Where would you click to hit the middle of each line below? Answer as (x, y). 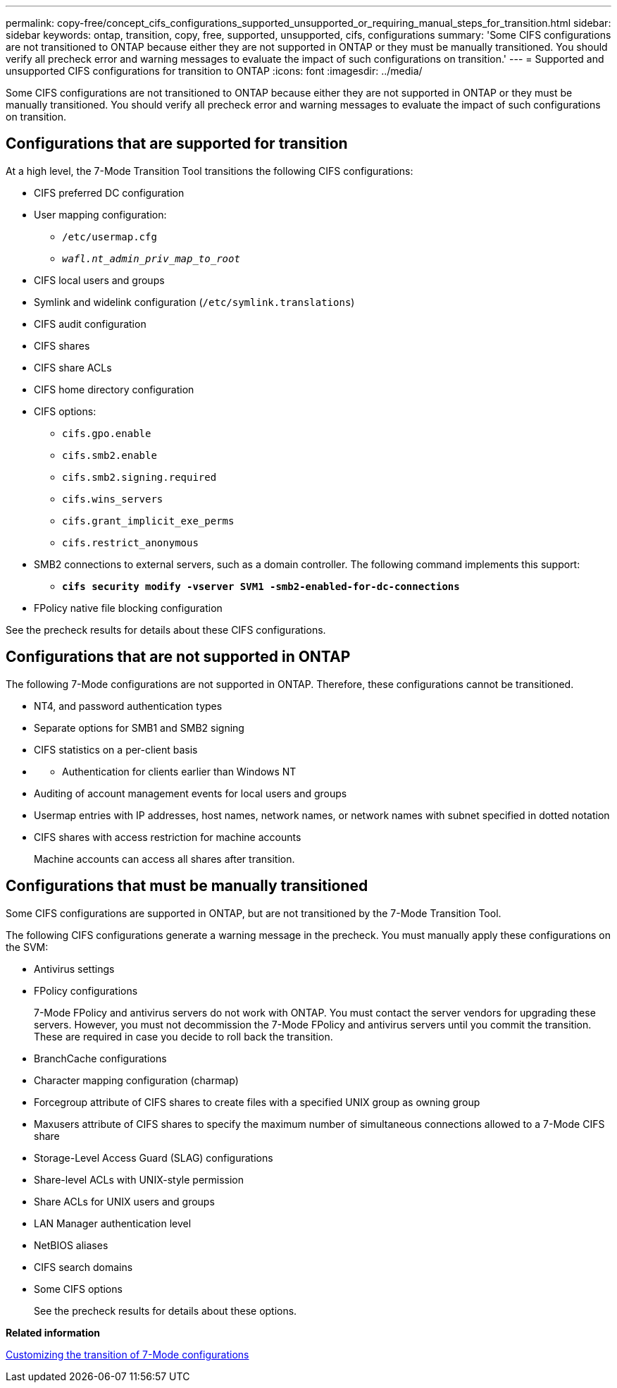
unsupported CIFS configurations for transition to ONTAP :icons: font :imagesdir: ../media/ (214, 71)
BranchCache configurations (100, 1058)
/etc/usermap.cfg (110, 237)
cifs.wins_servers (113, 499)
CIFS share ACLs (73, 367)
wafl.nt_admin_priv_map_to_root (151, 258)
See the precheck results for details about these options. (166, 1310)
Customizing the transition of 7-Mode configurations (127, 1354)
